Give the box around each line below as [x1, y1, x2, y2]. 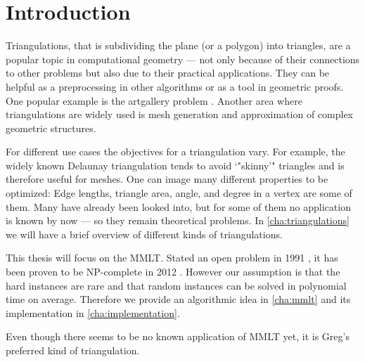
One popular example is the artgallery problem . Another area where [6, 93, 302, 108]
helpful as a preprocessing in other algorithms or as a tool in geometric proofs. [6, 79, 344, 93]
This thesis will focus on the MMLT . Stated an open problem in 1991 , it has [6, 250, 338, 265]
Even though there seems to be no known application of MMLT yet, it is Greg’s [6, 329, 350, 344]
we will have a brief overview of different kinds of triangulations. [6, 226, 283, 241]
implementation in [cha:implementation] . [6, 305, 180, 320]
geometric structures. [6, 120, 96, 135]
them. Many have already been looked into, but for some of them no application [6, 199, 351, 214]
